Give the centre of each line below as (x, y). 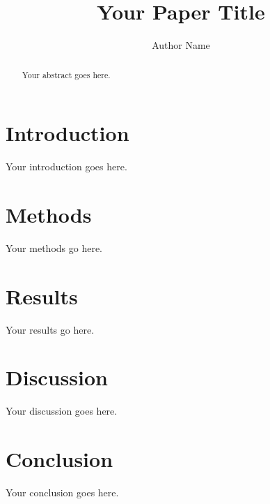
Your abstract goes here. (66, 74)
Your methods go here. (54, 247)
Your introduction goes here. (66, 166)
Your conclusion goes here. (62, 492)
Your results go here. (50, 329)
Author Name (181, 45)
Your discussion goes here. (62, 411)
